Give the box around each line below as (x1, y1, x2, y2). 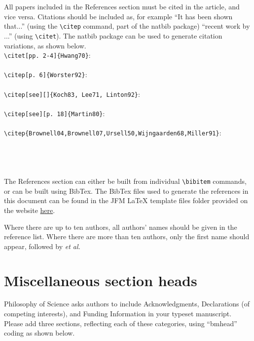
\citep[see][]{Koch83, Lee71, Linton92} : (4, 88, 140, 99)
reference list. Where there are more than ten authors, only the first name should (4, 231, 250, 242)
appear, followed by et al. (4, 241, 80, 251)
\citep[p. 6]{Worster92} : (4, 69, 87, 80)
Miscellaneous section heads (4, 270, 197, 290)
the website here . (4, 205, 55, 215)
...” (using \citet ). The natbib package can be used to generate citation (4, 30, 222, 41)
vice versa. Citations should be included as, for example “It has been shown (4, 11, 233, 21)
